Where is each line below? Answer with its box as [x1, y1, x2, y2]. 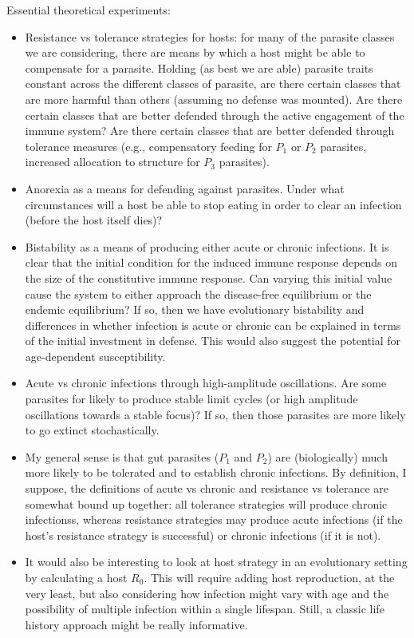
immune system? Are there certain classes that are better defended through [25, 122, 395, 139]
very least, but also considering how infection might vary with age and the [25, 585, 389, 601]
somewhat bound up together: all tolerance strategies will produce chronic [25, 495, 388, 512]
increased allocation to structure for [25, 153, 200, 170]
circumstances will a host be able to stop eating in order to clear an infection [25, 196, 402, 212]
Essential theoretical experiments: [6, 2, 171, 18]
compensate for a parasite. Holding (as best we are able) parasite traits [25, 59, 373, 76]
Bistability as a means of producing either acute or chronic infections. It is [25, 238, 389, 255]
